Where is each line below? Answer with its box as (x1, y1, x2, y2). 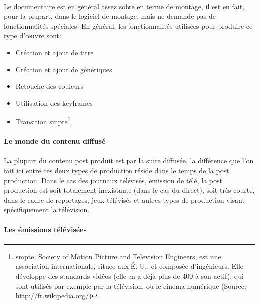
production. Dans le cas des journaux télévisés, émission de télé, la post (4, 175, 222, 185)
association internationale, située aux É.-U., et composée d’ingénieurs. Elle (15, 261, 244, 271)
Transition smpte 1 (15, 115, 71, 126)
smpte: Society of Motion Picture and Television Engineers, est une (15, 251, 221, 261)
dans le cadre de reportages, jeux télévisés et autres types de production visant (4, 194, 245, 205)
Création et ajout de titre (15, 47, 94, 57)
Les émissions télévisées (4, 224, 87, 234)
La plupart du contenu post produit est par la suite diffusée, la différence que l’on (4, 155, 254, 166)
